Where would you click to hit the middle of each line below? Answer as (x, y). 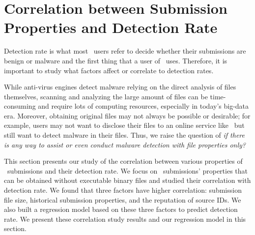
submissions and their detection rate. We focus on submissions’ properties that (127, 170)
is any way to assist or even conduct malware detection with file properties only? (125, 144)
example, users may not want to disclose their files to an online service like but (124, 125)
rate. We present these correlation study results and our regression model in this (125, 219)
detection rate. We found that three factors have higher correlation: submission (123, 190)
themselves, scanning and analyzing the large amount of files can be (106, 96)
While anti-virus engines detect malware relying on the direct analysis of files (120, 87)
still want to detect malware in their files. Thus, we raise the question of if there (124, 135)
